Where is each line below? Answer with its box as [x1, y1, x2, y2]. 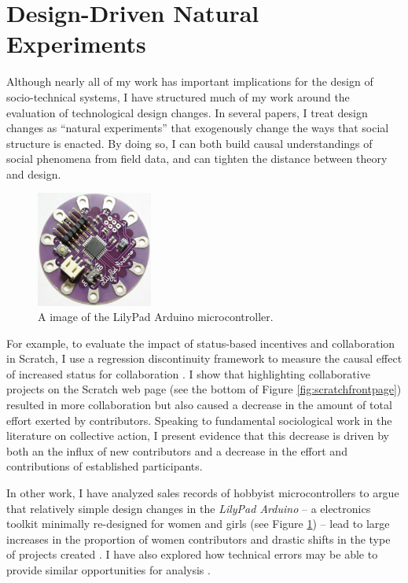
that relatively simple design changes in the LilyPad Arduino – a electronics [6, 500, 371, 516]
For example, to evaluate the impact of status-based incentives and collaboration [6, 334, 395, 351]
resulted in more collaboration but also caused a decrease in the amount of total [6, 397, 392, 413]
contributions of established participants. [6, 458, 203, 474]
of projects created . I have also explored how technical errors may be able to [6, 546, 378, 563]
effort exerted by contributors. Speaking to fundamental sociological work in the [6, 411, 392, 428]
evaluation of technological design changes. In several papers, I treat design [6, 104, 368, 120]
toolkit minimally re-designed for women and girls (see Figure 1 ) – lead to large [6, 515, 390, 532]
